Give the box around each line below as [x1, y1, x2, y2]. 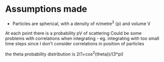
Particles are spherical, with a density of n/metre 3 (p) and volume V [12, 20, 151, 27]
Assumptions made [5, 3, 87, 15]
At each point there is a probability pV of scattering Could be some [5, 30, 142, 36]
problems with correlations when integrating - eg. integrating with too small [5, 35, 160, 41]
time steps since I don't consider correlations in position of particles [5, 40, 145, 46]
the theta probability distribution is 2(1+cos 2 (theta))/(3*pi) [5, 50, 124, 57]
